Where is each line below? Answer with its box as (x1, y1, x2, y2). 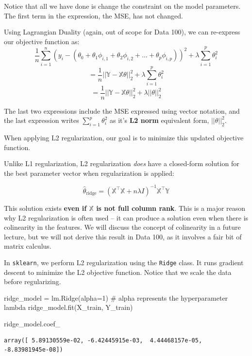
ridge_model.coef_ (4, 318, 61, 328)
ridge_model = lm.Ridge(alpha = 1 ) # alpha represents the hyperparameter (4, 292, 228, 303)
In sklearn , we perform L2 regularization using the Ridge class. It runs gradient (4, 257, 244, 267)
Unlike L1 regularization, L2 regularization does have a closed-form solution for (4, 158, 239, 169)
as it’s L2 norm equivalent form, (110, 115, 209, 125)
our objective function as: (4, 36, 80, 46)
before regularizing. (4, 276, 61, 287)
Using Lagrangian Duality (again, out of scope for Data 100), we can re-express (4, 27, 240, 37)
